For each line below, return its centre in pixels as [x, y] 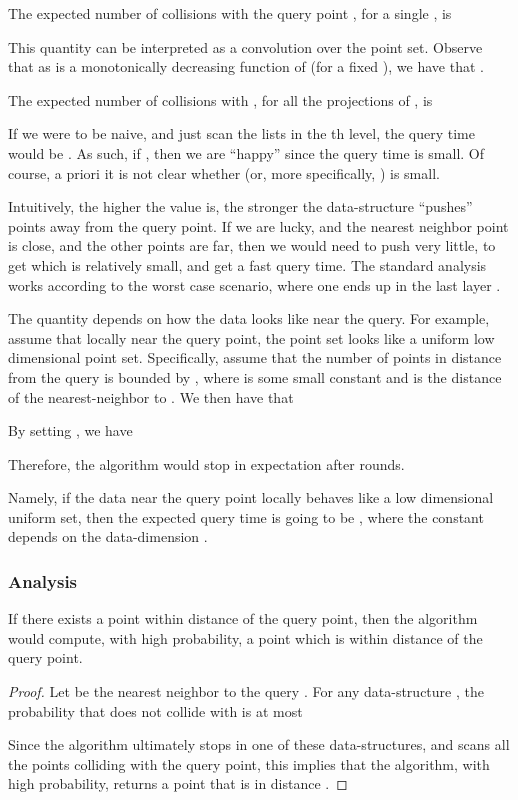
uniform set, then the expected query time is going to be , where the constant [246, 516]
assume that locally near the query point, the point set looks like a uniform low [251, 337]
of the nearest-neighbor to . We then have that [151, 396]
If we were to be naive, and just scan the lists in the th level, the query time [241, 133]
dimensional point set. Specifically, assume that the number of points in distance [255, 357]
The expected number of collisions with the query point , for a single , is [230, 13]
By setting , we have [70, 430]
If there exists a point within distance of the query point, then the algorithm [243, 618]
